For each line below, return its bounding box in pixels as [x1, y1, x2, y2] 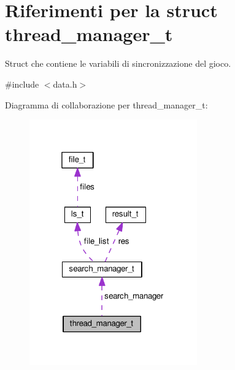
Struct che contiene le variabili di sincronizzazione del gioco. [5, 57, 231, 70]
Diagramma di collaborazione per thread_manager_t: [5, 98, 208, 111]
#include [5, 77, 39, 90]
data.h [53, 77, 77, 90]
